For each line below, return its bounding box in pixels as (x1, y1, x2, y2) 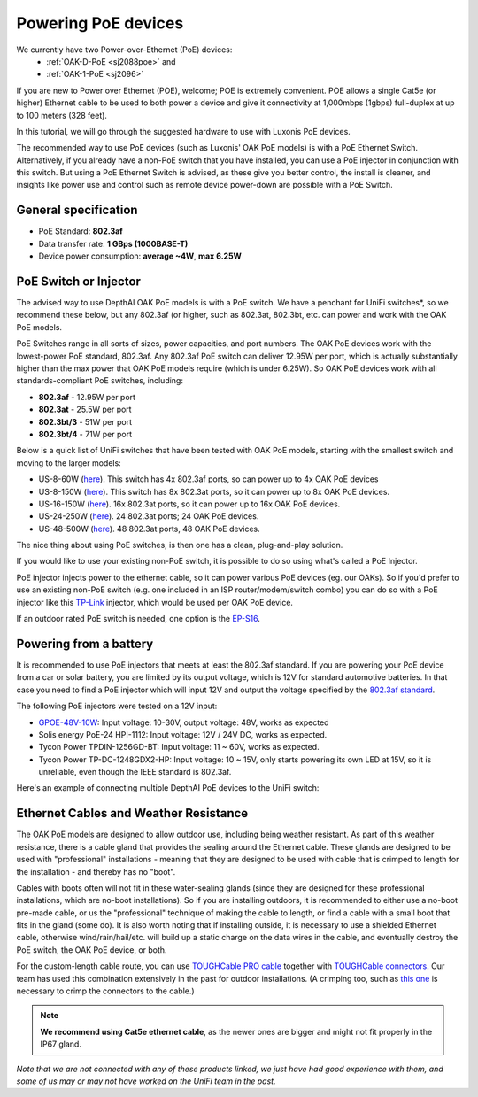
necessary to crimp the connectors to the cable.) (16, 985, 195, 996)
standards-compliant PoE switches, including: (16, 375, 183, 386)
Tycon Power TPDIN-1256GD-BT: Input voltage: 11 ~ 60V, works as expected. (38, 742, 320, 753)
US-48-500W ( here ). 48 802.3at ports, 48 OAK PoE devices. (38, 523, 260, 534)
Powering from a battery (16, 636, 154, 651)
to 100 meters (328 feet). (16, 110, 108, 120)
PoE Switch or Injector (16, 274, 142, 289)
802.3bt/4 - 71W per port (38, 429, 133, 439)
